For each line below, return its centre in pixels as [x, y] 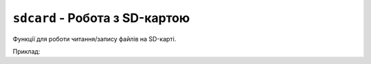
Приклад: [26, 51]
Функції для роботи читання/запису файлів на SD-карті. [94, 39]
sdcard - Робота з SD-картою [101, 18]
